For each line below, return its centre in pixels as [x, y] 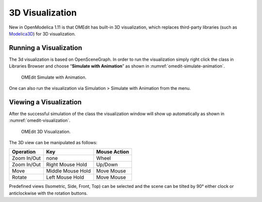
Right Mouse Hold [67, 165]
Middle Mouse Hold [68, 171]
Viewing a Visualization [45, 102]
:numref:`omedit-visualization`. [40, 120]
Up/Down [107, 165]
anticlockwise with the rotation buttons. [48, 193]
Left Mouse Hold [65, 177]
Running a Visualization [46, 48]
